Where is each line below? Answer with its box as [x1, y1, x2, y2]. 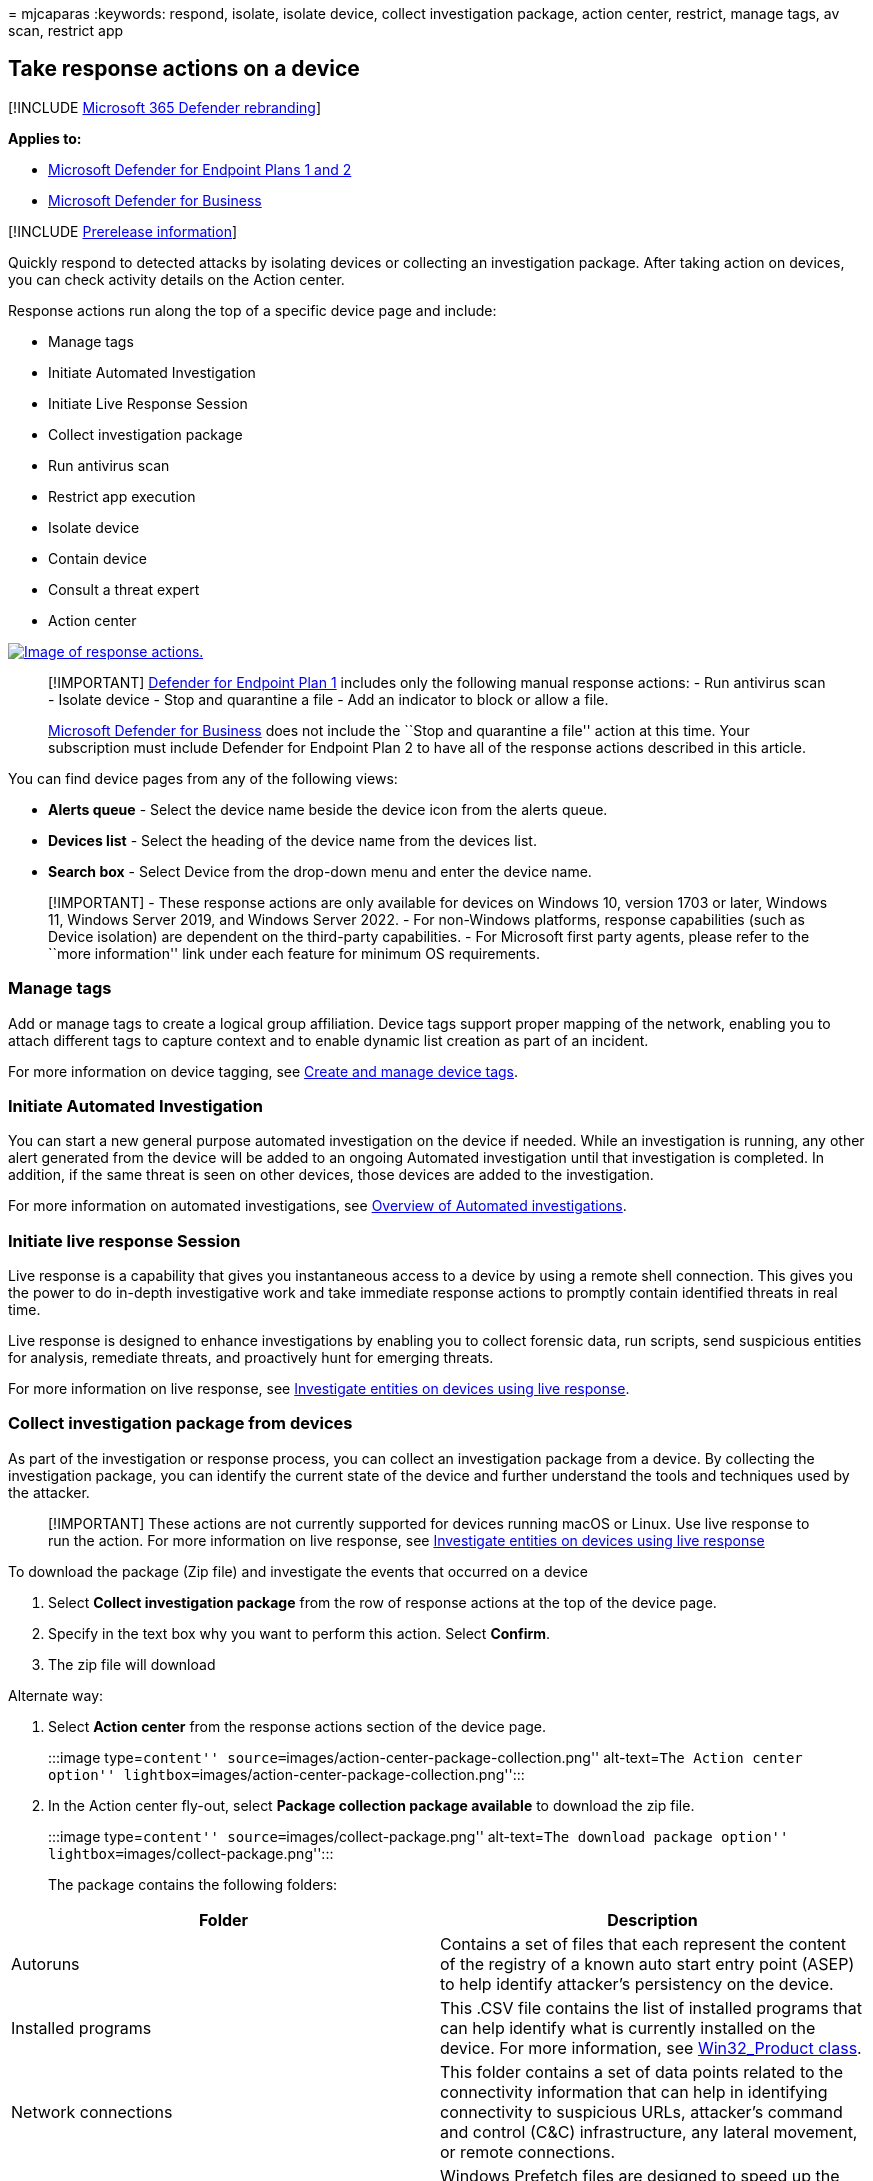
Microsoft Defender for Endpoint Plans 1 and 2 [48, 160, 352, 178]
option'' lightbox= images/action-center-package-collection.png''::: [48, 1765, 525, 1783]
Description [607, 1909, 698, 1930]
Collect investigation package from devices [8, 1413, 353, 1434]
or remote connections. [440, 2141, 616, 2162]
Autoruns [11, 1953, 80, 1974]
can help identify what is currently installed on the [440, 2017, 816, 2038]
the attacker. [8, 1483, 90, 1501]
